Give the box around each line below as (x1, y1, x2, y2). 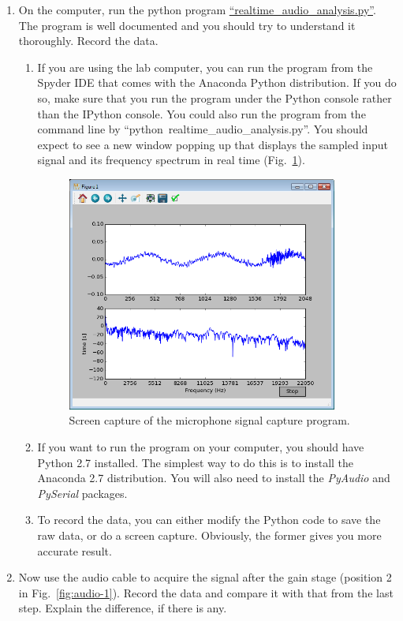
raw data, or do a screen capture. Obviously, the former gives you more (37, 527, 382, 544)
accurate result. (37, 542, 112, 559)
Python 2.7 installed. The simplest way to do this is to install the (37, 454, 354, 470)
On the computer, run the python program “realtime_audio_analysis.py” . (18, 2, 376, 17)
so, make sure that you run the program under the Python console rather (37, 89, 392, 106)
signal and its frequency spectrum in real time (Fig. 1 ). (37, 152, 305, 168)
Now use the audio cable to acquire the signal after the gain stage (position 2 (18, 569, 392, 585)
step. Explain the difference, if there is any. (18, 600, 227, 616)
